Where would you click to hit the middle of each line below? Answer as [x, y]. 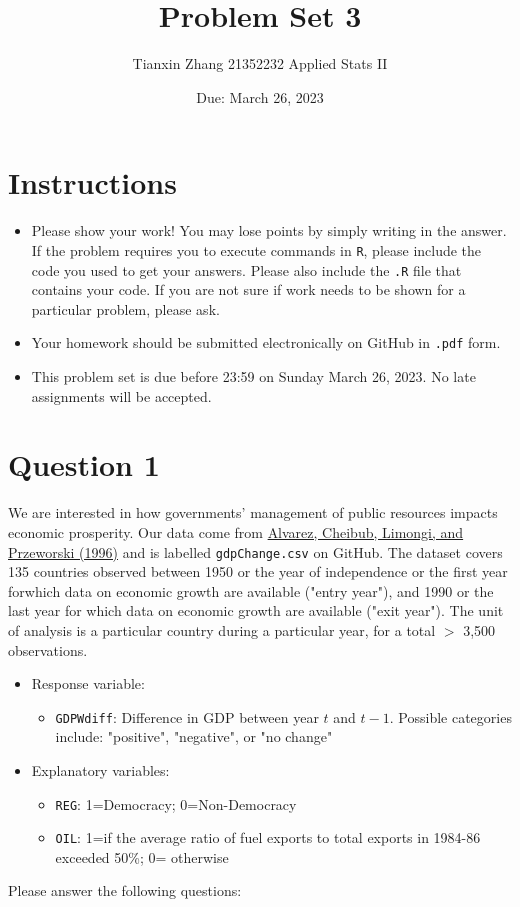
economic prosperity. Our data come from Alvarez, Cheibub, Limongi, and [236, 531]
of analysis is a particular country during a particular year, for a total [222, 629]
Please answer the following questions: [125, 890]
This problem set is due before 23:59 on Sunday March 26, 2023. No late [253, 376]
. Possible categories [450, 716]
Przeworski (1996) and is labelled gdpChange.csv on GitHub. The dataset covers [255, 551]
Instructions [92, 182]
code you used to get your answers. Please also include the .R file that [246, 269]
